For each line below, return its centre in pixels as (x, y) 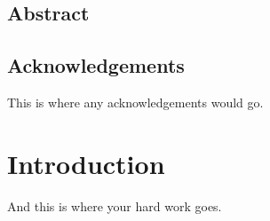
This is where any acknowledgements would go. (135, 102)
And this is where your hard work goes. (115, 205)
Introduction (86, 163)
